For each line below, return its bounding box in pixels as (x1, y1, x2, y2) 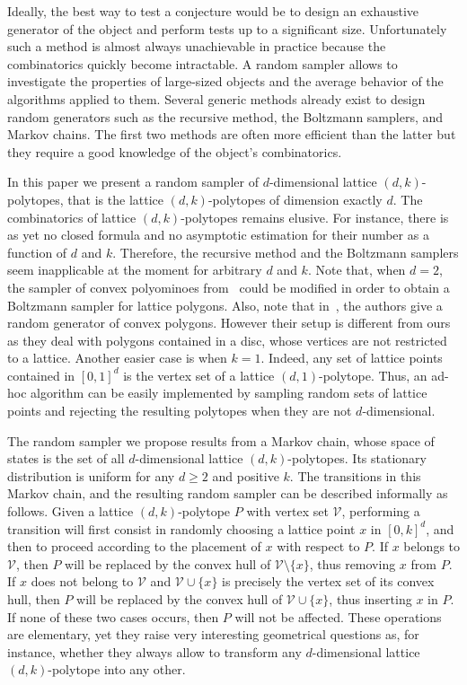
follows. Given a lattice (7, 502, 134, 521)
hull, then (7, 590, 60, 608)
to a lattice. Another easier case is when (7, 348, 227, 367)
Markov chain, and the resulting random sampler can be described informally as (7, 484, 448, 503)
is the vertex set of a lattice (123, 365, 275, 384)
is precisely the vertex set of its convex (222, 572, 435, 591)
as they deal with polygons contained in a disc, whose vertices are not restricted (7, 330, 447, 349)
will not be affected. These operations (234, 607, 442, 626)
